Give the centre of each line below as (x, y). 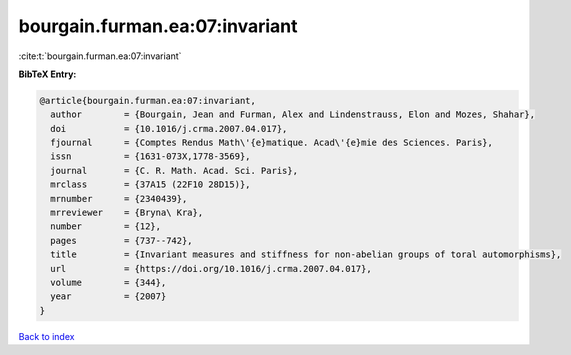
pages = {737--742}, (122, 240)
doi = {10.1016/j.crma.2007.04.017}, (169, 128)
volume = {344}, (108, 282)
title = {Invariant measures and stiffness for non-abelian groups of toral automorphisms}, (306, 254)
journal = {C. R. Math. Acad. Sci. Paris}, (174, 170)
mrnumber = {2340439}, (119, 198)
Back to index (46, 336)
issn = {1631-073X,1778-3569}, (150, 156)
